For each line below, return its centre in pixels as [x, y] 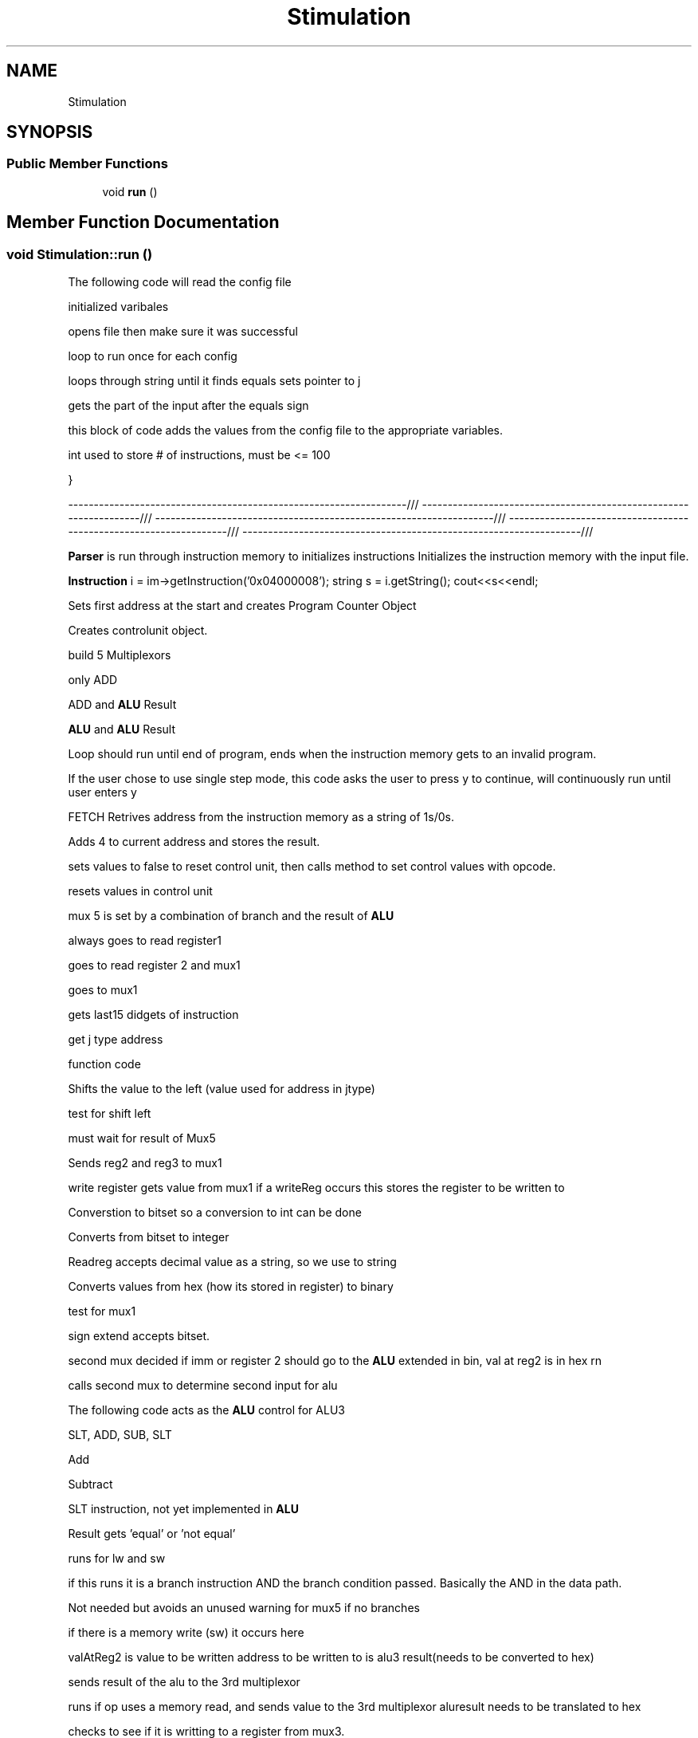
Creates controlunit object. [138, 631]
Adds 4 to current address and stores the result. [194, 842]
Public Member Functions [87, 164]
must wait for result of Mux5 [142, 1138]
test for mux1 [102, 1311]
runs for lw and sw [117, 1559]
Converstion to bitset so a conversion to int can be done [215, 1213]
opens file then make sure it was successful [183, 332]
